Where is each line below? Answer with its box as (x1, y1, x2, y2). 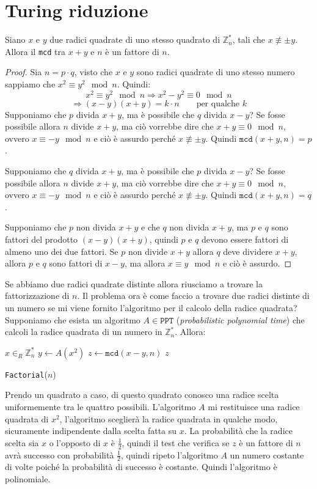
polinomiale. (5, 472, 51, 485)
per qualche (196, 99, 240, 108)
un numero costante (230, 448, 304, 461)
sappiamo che (5, 77, 56, 90)
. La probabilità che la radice (184, 424, 293, 437)
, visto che (74, 65, 113, 78)
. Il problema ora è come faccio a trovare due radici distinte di (77, 289, 310, 302)
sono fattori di (49, 257, 103, 270)
